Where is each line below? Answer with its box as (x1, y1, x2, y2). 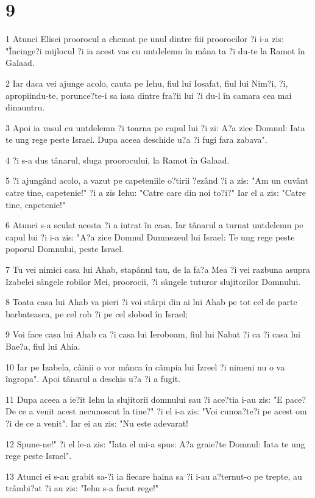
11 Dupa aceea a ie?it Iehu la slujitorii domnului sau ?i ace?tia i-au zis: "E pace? (5, 392, 306, 405)
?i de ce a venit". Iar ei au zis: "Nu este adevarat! (5, 416, 188, 429)
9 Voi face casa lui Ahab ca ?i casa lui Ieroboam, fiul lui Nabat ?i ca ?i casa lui (5, 328, 301, 341)
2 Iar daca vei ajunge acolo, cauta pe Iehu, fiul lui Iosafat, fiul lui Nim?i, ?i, (5, 76, 288, 89)
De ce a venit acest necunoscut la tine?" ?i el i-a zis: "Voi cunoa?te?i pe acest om (5, 405, 307, 417)
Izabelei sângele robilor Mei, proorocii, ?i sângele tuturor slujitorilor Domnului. (5, 275, 301, 287)
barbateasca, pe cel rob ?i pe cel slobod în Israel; (5, 307, 188, 320)
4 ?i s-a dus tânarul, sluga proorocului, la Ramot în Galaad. (5, 153, 230, 166)
